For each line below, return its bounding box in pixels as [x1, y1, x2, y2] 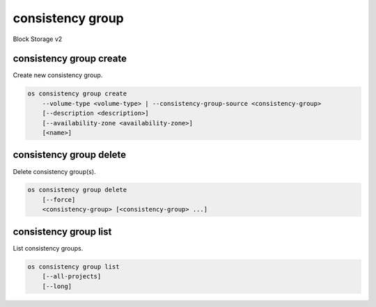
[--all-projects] [42, 272, 102, 281]
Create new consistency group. [13, 71, 103, 79]
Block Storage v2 [13, 35, 63, 43]
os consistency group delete [27, 186, 127, 194]
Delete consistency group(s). [13, 167, 97, 175]
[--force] [42, 196, 76, 203]
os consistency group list [27, 262, 120, 271]
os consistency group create [27, 90, 127, 97]
